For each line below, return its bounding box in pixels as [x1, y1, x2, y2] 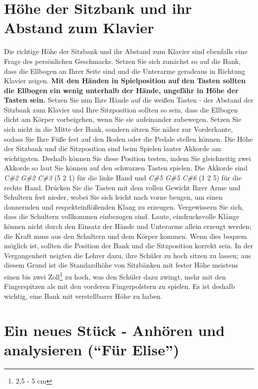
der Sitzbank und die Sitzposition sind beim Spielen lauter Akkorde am [4, 143, 221, 154]
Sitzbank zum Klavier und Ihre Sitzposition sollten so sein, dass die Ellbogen [4, 104, 238, 114]
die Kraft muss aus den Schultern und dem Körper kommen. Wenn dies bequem [4, 230, 247, 241]
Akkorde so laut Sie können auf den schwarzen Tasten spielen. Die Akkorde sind [4, 163, 248, 173]
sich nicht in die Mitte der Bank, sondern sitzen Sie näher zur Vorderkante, [4, 124, 233, 134]
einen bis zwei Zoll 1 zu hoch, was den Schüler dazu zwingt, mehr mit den [4, 270, 226, 281]
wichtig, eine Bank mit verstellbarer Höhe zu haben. [4, 290, 163, 301]
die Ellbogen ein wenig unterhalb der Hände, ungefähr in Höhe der [4, 85, 239, 95]
